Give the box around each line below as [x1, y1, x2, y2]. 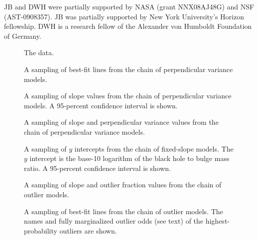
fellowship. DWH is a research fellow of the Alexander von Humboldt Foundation [4, 21, 252, 31]
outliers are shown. [59, 225, 117, 236]
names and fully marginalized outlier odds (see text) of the [24, 216, 204, 226]
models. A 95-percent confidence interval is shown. [24, 100, 178, 110]
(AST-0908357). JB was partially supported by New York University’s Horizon [4, 11, 244, 21]
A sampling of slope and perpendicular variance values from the [24, 117, 219, 127]
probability [24, 225, 57, 236]
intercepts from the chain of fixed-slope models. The [74, 143, 234, 154]
